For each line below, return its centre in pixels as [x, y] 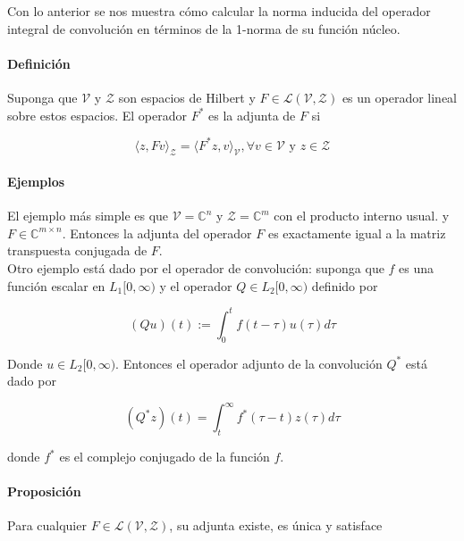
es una [417, 268]
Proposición [44, 491]
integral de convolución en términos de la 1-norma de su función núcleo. [204, 28]
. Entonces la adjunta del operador [157, 233]
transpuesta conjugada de [77, 250]
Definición [39, 63]
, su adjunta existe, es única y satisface [276, 525]
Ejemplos [36, 182]
